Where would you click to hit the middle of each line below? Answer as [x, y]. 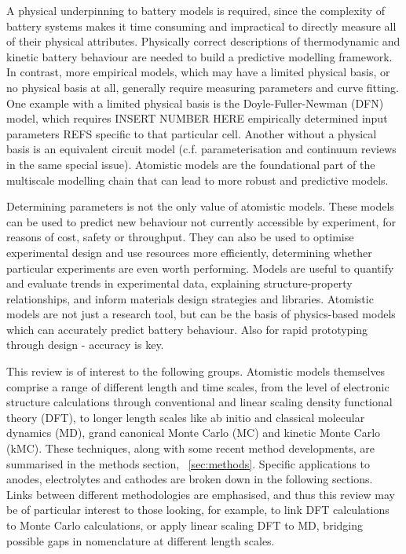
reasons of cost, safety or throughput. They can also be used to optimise [180, 237]
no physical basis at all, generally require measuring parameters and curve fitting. [203, 87]
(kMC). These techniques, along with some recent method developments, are [190, 448]
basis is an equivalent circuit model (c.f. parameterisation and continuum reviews [201, 149]
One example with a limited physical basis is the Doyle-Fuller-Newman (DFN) [195, 103]
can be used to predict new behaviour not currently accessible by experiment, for [201, 221]
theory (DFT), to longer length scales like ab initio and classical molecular [186, 417]
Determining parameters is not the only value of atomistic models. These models [200, 206]
